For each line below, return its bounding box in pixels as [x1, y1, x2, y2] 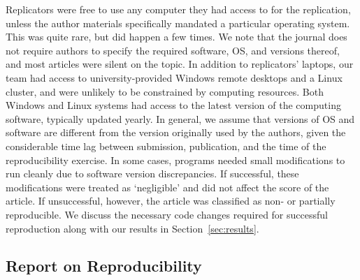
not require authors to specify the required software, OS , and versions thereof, [6, 43, 340, 57]
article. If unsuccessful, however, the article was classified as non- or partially [6, 193, 336, 208]
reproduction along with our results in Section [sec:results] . [6, 221, 259, 235]
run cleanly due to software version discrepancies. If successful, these [6, 166, 299, 181]
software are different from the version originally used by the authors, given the [6, 125, 346, 140]
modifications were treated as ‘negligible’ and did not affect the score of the [6, 179, 329, 194]
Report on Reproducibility [6, 255, 202, 277]
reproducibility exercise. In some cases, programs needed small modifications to [6, 152, 345, 167]
